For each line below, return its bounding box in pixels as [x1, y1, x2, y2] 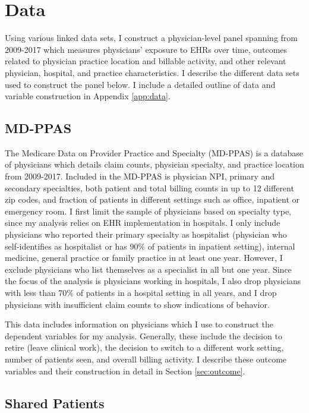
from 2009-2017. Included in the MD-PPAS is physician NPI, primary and [5, 170, 275, 182]
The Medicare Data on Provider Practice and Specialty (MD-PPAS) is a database [5, 146, 303, 159]
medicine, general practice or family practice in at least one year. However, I [5, 251, 283, 264]
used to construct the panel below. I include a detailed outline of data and [5, 78, 276, 90]
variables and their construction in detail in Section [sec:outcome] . [5, 364, 245, 377]
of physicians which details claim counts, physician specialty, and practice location [5, 158, 304, 171]
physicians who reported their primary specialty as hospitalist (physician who [5, 228, 287, 241]
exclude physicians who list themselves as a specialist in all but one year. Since [5, 263, 292, 275]
